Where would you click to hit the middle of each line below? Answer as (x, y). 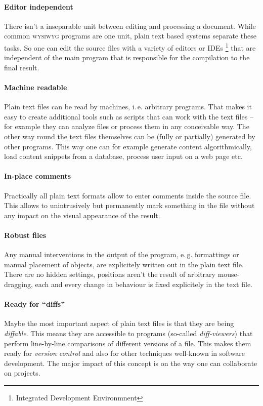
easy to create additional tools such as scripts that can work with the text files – (129, 116)
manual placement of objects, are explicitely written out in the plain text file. (124, 264)
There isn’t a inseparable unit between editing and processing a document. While (130, 26)
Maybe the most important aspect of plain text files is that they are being (119, 323)
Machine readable (36, 87)
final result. (22, 67)
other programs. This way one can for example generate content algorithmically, (128, 146)
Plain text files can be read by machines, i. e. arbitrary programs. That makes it (128, 107)
